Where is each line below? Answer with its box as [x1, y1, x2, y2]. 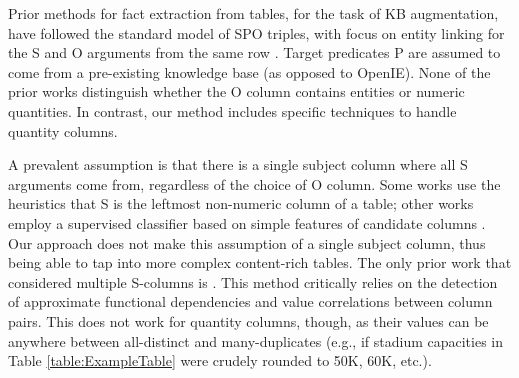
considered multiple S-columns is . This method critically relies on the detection [8, 271, 498, 292]
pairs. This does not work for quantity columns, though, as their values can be [8, 310, 489, 331]
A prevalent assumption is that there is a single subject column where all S [8, 154, 468, 175]
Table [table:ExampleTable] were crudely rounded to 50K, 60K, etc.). [8, 350, 432, 371]
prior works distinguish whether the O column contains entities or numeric [8, 81, 465, 102]
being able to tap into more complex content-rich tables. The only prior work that [8, 252, 512, 273]
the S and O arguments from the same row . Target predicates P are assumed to [8, 42, 501, 63]
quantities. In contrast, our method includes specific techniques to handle [8, 100, 457, 121]
